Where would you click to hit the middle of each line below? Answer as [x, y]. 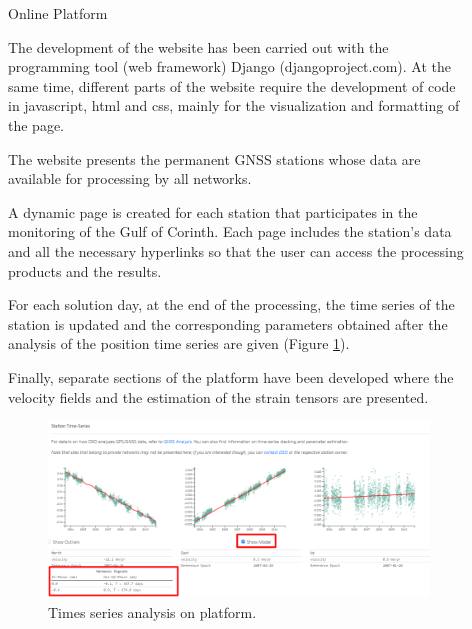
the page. [36, 124]
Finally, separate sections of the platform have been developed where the [231, 376]
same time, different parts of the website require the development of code [232, 85]
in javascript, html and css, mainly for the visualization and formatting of [234, 105]
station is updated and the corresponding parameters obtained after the [228, 323]
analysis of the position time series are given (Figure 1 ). [179, 343]
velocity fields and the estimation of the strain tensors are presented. [218, 396]
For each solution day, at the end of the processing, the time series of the [231, 304]
